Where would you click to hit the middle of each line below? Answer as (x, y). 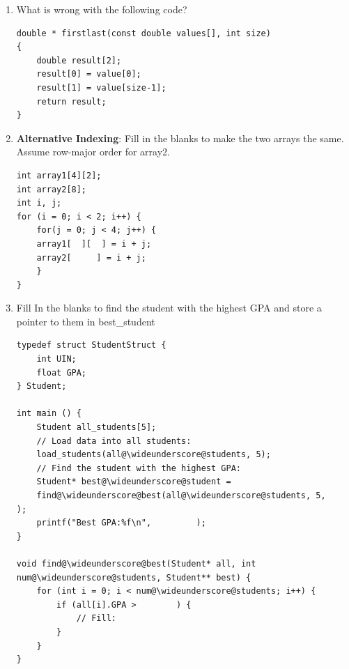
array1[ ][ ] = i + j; (94, 244)
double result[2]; (79, 60)
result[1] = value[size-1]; (101, 87)
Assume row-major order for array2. (93, 152)
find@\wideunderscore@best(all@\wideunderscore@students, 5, (181, 495)
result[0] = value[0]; (89, 74)
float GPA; (62, 372)
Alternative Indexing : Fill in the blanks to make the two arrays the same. (180, 138)
